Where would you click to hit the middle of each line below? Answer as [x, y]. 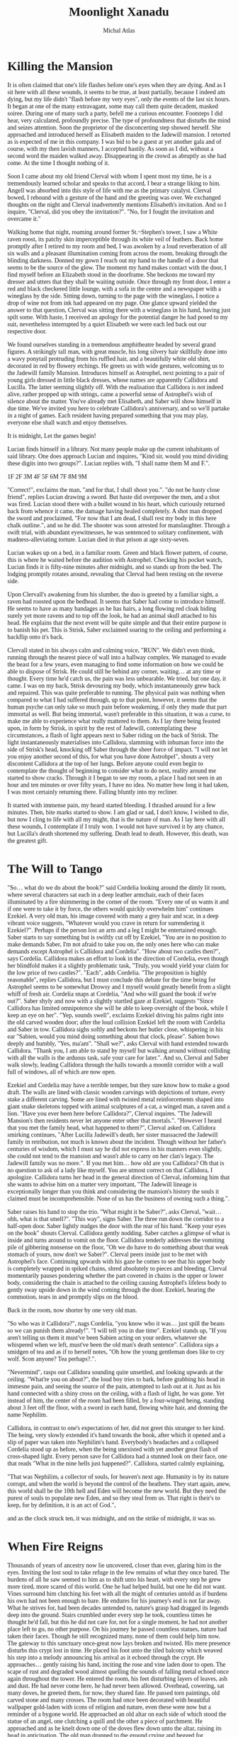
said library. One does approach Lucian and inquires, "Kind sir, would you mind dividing [118, 456]
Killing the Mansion [60, 66]
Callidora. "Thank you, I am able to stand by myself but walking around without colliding [119, 1051]
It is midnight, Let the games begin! [52, 435]
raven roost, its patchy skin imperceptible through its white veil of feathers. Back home [115, 239]
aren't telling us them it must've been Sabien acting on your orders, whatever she [107, 1338]
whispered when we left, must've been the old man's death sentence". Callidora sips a [113, 1345]
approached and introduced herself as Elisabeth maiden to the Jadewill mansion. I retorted [119, 134]
